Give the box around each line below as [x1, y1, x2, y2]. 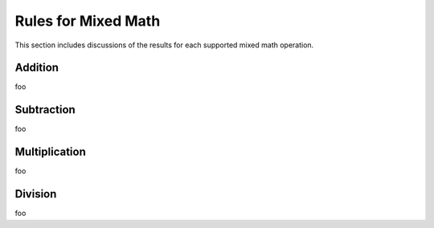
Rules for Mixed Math [14, 12, 161, 30]
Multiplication [14, 145, 86, 159]
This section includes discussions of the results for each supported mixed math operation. [14, 40, 314, 50]
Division [14, 187, 57, 201]
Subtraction [14, 103, 76, 116]
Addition [14, 61, 59, 75]
